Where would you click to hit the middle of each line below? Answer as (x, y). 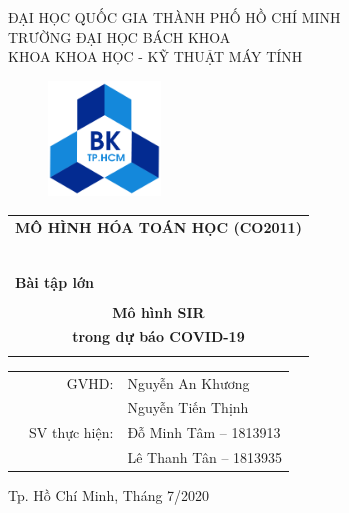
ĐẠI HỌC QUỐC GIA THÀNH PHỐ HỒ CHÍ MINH (174, 17)
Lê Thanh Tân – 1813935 (205, 457)
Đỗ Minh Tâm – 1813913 (204, 432)
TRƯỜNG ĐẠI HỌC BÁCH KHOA (119, 36)
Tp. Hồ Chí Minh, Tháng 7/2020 (109, 495)
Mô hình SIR (158, 311)
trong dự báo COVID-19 (158, 336)
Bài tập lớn (54, 281)
